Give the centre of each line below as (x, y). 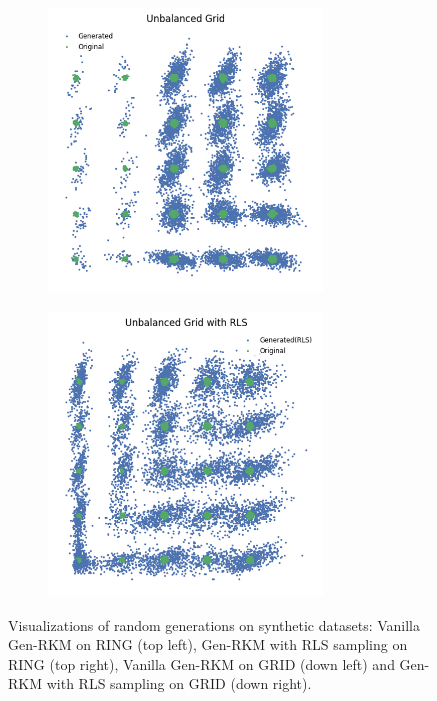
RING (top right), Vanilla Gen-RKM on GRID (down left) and (201, 663)
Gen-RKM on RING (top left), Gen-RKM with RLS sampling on (208, 644)
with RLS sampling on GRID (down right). (179, 683)
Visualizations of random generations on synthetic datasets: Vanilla (214, 624)
